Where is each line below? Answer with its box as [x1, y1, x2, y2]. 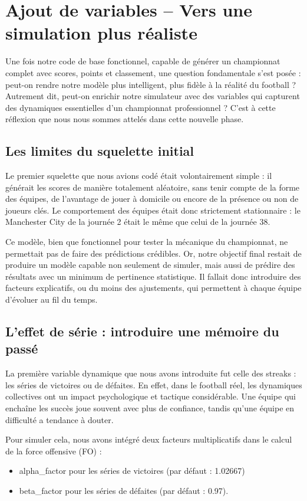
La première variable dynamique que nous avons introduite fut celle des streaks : [5, 367, 296, 379]
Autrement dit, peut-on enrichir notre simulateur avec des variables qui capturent [5, 90, 300, 102]
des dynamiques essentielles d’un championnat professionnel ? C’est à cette [5, 101, 276, 113]
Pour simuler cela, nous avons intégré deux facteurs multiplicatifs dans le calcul [5, 433, 292, 446]
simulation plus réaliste [5, 21, 197, 45]
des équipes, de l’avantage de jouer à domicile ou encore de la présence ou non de [5, 192, 299, 205]
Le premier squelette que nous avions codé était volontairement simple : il [5, 169, 272, 182]
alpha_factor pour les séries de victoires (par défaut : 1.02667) [19, 464, 245, 477]
